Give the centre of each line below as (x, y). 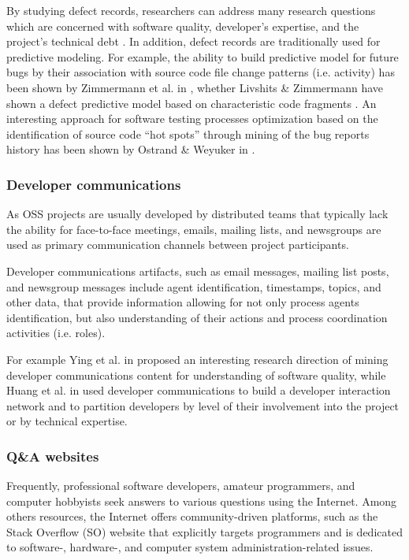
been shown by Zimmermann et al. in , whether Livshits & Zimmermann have (195, 87)
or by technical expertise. (67, 421)
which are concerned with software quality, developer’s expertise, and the (183, 26)
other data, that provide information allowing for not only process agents (183, 302)
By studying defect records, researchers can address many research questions (191, 10)
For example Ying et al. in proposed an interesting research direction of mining (197, 359)
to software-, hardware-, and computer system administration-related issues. (190, 547)
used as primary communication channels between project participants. (178, 245)
